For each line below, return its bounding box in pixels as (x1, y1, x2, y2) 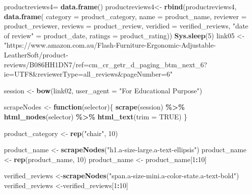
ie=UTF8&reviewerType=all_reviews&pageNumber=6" (4, 69, 173, 79)
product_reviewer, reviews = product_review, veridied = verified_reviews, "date (4, 21, 249, 31)
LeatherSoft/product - (4, 49, 68, 59)
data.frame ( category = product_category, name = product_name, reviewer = (4, 11, 247, 21)
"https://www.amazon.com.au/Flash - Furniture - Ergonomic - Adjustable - (4, 40, 216, 50)
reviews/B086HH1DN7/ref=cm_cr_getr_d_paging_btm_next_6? (4, 59, 207, 69)
